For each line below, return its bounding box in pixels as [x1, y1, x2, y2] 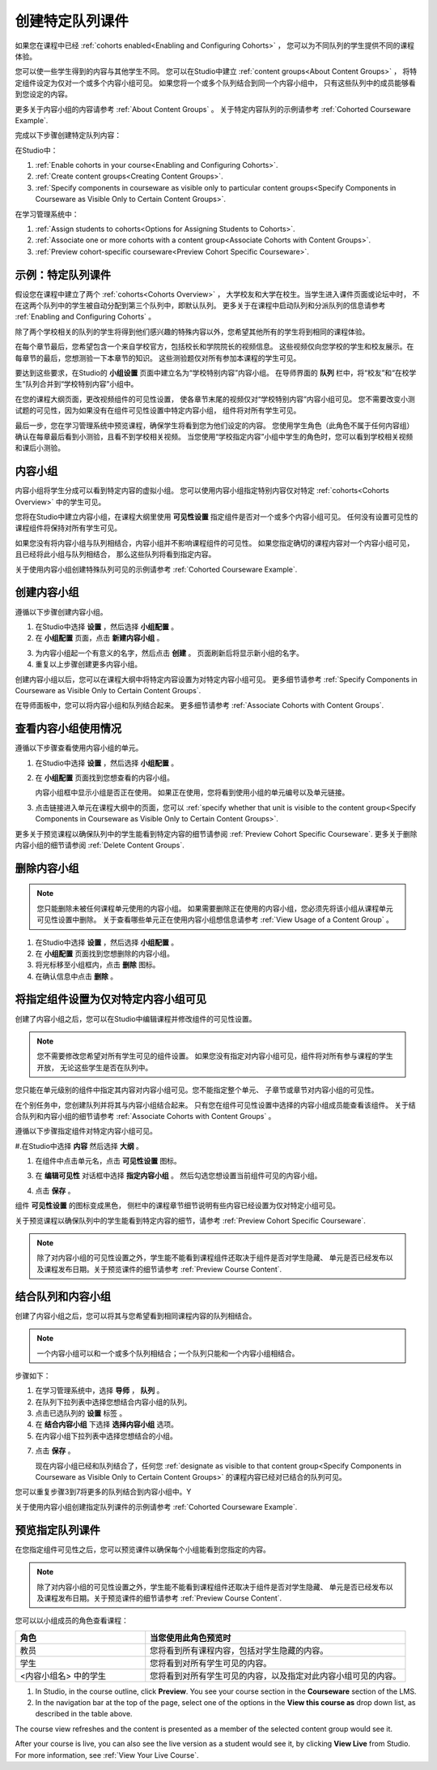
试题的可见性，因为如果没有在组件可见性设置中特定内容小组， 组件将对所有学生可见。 [15, 405, 301, 415]
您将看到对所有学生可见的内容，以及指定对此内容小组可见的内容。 [150, 1670, 401, 1682]
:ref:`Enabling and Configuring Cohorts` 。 [15, 312, 156, 322]
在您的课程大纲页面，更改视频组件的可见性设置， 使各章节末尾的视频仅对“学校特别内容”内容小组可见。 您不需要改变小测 [15, 394, 416, 404]
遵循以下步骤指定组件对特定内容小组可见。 [15, 1126, 157, 1136]
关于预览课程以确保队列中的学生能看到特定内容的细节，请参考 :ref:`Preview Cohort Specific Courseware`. [15, 1215, 366, 1225]
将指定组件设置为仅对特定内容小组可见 [15, 992, 206, 1006]
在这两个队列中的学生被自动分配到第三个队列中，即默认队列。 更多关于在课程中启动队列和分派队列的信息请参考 [15, 301, 386, 311]
